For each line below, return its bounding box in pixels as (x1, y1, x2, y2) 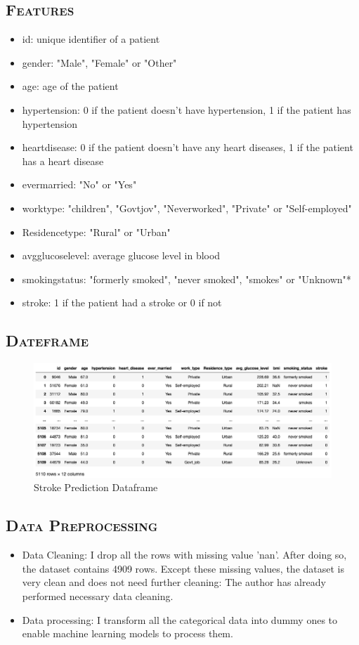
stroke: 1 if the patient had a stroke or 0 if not (22, 295, 222, 310)
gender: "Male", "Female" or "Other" (22, 55, 177, 70)
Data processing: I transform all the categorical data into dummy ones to (22, 612, 338, 627)
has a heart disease (22, 153, 104, 168)
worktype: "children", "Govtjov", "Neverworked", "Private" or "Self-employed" (22, 200, 352, 215)
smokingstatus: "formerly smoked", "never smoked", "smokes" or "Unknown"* (22, 271, 351, 286)
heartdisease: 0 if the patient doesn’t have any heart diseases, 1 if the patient (22, 140, 353, 155)
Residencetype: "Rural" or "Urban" (22, 224, 171, 239)
